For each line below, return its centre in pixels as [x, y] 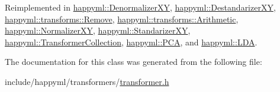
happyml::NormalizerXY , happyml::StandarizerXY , [98, 30]
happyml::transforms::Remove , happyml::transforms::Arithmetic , [122, 19]
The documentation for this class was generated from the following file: [133, 62]
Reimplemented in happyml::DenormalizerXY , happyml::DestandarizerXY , [140, 7]
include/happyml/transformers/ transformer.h [87, 81]
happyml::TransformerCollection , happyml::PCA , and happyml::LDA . [131, 42]
